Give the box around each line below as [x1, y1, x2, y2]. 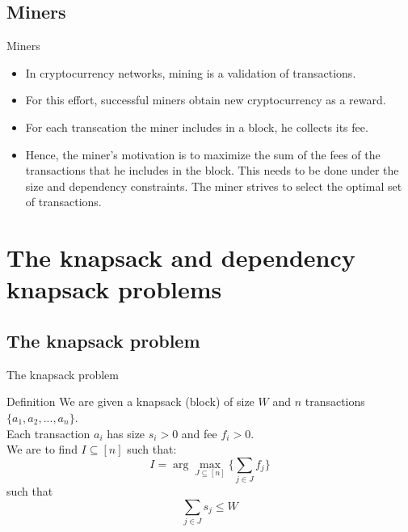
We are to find [6, 441, 78, 458]
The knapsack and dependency [6, 241, 355, 274]
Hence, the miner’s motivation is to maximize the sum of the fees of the [25, 146, 381, 163]
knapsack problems [6, 272, 222, 306]
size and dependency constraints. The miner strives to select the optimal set [25, 177, 402, 194]
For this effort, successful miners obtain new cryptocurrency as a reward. [25, 91, 386, 108]
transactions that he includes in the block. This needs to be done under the [25, 162, 399, 179]
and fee [181, 424, 217, 441]
